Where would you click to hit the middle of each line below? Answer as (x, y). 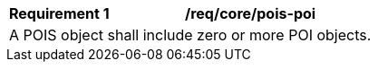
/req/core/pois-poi (251, 13)
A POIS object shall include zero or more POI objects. (190, 35)
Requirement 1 (59, 13)
